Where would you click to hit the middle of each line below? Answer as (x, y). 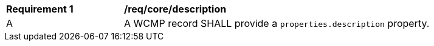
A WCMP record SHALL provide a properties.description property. (277, 23)
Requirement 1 (40, 9)
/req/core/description (175, 9)
